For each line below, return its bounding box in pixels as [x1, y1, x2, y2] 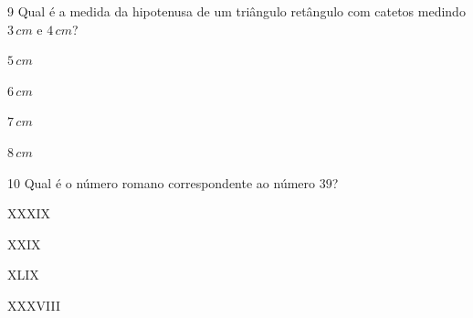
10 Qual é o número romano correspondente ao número [7, 173, 316, 192]
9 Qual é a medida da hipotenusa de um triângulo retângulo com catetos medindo [7, 2, 466, 20]
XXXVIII [7, 295, 60, 314]
